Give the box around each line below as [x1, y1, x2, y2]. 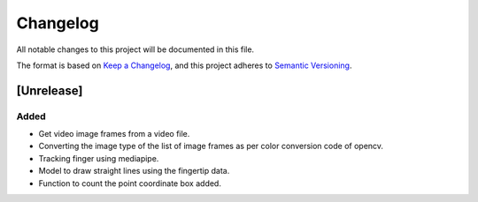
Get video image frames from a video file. [38, 129, 190, 139]
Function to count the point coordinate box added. [38, 177, 221, 189]
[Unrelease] [16, 83, 83, 98]
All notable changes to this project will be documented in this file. [16, 44, 255, 55]
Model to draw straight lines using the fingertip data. [38, 166, 230, 176]
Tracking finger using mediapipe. [38, 153, 159, 163]
